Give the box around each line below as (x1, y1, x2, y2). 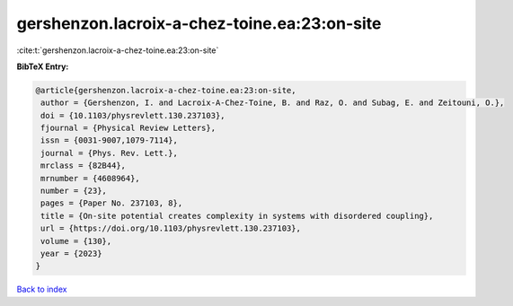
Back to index (16, 284, 67, 295)
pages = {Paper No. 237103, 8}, (40, 198, 183, 208)
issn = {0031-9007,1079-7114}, (40, 136, 179, 145)
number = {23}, (40, 186, 108, 197)
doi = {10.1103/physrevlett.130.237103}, (40, 110, 226, 120)
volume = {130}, (40, 236, 112, 246)
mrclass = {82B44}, (40, 161, 126, 170)
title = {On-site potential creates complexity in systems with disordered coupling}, (40, 211, 434, 221)
